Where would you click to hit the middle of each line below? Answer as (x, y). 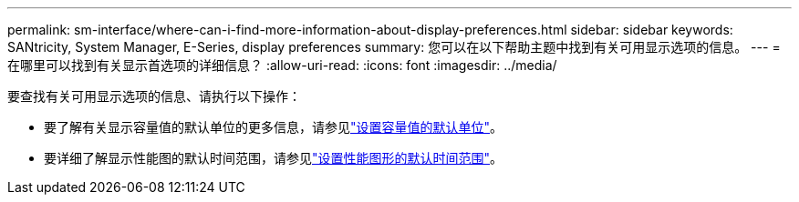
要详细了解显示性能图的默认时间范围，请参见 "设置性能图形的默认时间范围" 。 (274, 158)
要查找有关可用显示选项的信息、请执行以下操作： (154, 96)
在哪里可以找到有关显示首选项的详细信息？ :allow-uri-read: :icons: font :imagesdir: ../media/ (282, 65)
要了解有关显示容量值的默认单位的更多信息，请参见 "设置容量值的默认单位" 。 (274, 127)
